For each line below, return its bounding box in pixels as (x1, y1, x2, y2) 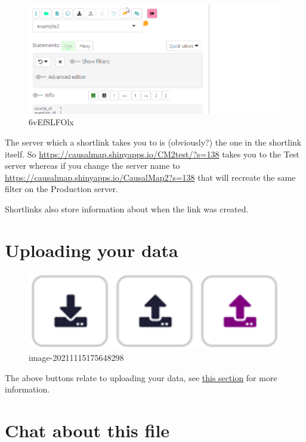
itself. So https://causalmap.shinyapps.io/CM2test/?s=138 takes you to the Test (5, 147, 299, 160)
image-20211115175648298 (29, 351, 124, 363)
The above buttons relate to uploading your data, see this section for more (5, 371, 277, 384)
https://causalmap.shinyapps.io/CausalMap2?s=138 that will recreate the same (5, 171, 296, 183)
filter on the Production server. (5, 183, 118, 195)
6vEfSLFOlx (29, 116, 74, 128)
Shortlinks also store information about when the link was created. (5, 202, 249, 215)
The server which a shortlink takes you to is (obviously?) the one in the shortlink (5, 135, 302, 148)
